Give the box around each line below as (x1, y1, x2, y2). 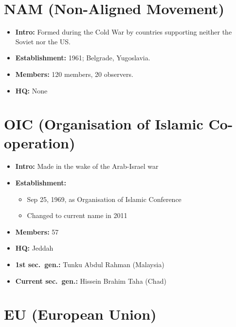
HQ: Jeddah (15, 243, 54, 253)
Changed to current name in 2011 (27, 210, 127, 220)
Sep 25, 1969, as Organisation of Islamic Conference (27, 194, 182, 204)
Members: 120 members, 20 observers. (15, 69, 133, 79)
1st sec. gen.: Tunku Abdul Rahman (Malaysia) (15, 259, 164, 269)
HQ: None (15, 85, 48, 95)
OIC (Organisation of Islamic (4, 114, 203, 134)
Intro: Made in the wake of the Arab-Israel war (15, 161, 159, 171)
